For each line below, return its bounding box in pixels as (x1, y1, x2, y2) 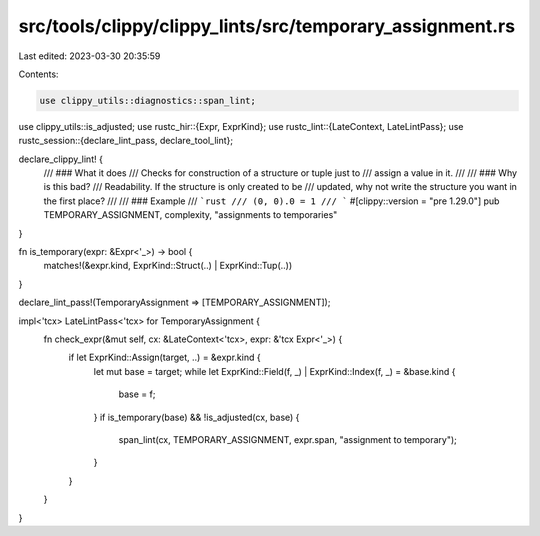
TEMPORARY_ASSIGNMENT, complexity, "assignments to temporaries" (43, 209, 338, 221)
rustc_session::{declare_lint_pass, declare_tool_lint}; (18, 135, 234, 147)
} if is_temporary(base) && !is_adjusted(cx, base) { (93, 411, 300, 423)
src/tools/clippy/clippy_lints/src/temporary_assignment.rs (18, 15, 515, 37)
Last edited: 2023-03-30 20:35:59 (18, 50, 161, 62)
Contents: (18, 68, 59, 80)
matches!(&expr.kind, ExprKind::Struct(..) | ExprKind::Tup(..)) (43, 260, 293, 272)
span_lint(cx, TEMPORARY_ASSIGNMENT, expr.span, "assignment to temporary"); (118, 433, 457, 445)
